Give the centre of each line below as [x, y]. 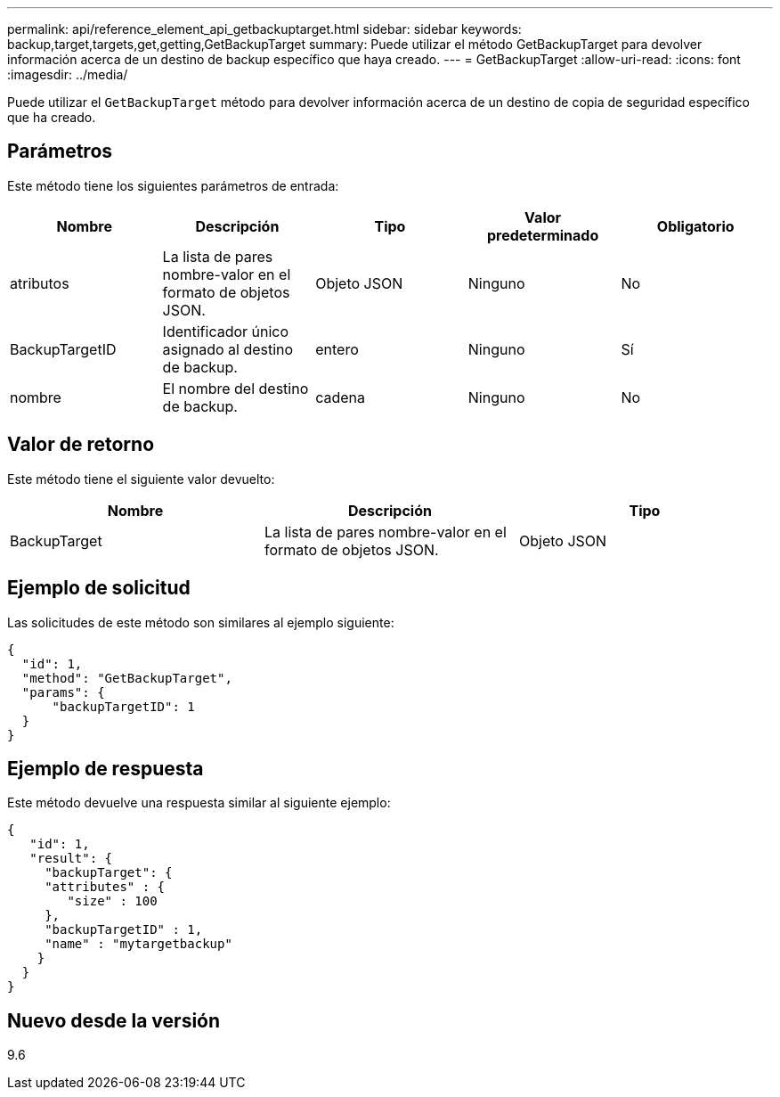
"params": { [63, 692]
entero [337, 349]
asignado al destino [228, 349]
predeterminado [543, 235]
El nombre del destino [236, 388]
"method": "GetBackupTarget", [127, 678]
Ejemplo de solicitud [99, 588]
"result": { [71, 859]
